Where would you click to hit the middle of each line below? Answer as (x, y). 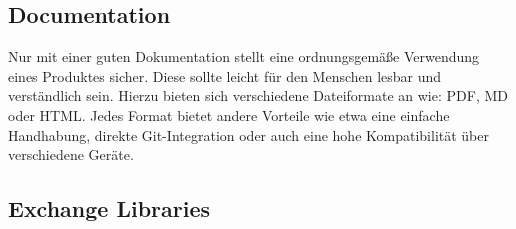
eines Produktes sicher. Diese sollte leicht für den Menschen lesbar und (225, 75)
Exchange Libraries (109, 208)
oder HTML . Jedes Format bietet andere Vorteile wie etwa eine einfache (229, 114)
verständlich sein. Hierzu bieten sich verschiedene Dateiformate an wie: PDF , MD (258, 95)
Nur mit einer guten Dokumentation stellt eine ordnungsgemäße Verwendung (244, 56)
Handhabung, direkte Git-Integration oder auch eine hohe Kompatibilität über (248, 134)
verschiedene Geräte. (71, 154)
